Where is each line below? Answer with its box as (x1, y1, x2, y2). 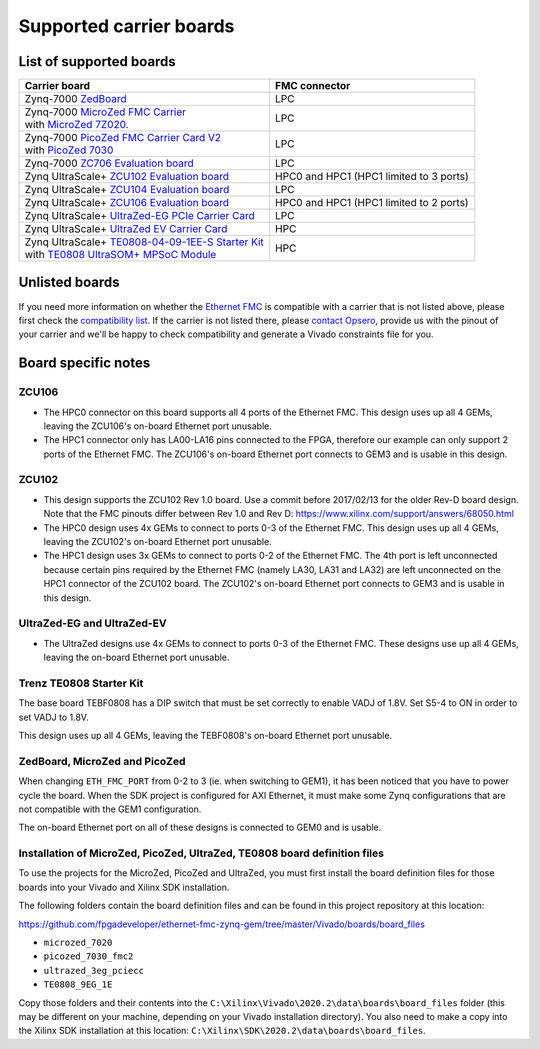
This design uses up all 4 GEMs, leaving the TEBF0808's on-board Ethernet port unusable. (18, 730, 393, 742)
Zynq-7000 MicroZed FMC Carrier (24, 105, 187, 119)
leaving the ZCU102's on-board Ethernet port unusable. (43, 536, 272, 547)
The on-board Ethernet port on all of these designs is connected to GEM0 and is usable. (18, 821, 382, 834)
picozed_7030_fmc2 (43, 951, 134, 962)
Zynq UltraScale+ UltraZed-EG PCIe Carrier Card (24, 209, 255, 223)
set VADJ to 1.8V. (18, 711, 89, 723)
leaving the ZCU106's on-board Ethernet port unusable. (43, 420, 272, 432)
